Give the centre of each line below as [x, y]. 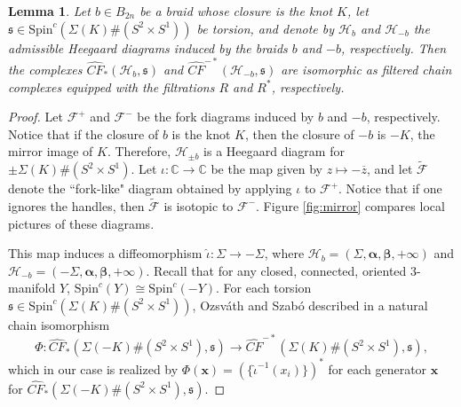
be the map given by [266, 169]
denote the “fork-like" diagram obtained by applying [150, 188]
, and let [390, 169]
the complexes [45, 69]
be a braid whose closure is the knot [236, 11]
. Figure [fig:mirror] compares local [350, 205]
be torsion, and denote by [265, 28]
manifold [32, 288]
